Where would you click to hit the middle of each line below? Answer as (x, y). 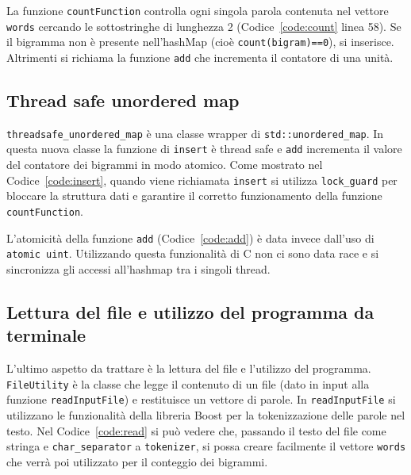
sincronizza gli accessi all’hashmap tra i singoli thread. (138, 268)
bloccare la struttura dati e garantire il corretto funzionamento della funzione (194, 195)
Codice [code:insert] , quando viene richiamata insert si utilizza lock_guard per (202, 180)
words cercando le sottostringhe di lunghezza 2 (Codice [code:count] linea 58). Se (204, 26)
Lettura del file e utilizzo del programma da (190, 311)
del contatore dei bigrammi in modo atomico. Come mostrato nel (165, 165)
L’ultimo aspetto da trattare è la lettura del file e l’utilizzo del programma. (189, 368)
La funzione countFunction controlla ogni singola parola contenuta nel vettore (198, 10)
